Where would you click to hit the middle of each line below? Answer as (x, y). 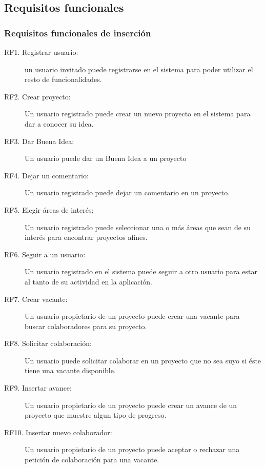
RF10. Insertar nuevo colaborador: (58, 432)
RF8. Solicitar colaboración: (48, 343)
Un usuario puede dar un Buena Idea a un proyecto (106, 158)
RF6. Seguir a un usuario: (45, 254)
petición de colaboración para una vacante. (92, 460)
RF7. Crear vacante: (36, 299)
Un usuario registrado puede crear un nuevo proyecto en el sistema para (138, 114)
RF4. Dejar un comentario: (46, 175)
